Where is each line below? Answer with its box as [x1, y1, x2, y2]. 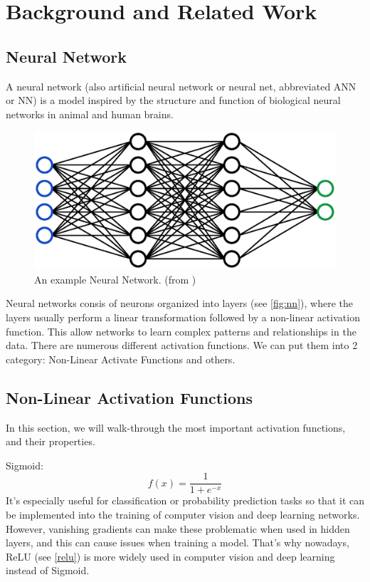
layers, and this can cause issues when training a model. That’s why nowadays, [6, 535, 349, 550]
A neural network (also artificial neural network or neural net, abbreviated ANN [6, 78, 356, 93]
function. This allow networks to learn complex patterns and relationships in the [6, 323, 356, 338]
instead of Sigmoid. [6, 563, 90, 578]
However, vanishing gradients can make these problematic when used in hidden [6, 521, 350, 536]
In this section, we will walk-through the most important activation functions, [6, 420, 346, 435]
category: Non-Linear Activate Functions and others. [6, 351, 236, 366]
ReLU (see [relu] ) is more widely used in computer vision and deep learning [6, 549, 335, 563]
